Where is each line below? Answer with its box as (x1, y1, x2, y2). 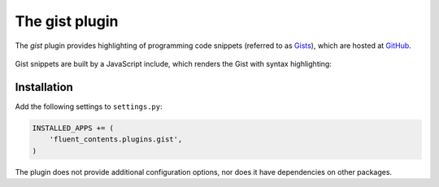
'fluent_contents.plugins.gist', (49, 135, 183, 144)
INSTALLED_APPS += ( (32, 123, 114, 133)
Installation (15, 80, 73, 93)
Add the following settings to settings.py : (15, 102, 163, 111)
